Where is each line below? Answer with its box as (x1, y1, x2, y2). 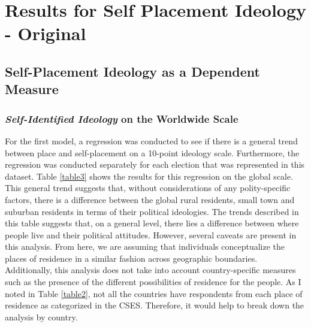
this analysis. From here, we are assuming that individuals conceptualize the (5, 240, 285, 253)
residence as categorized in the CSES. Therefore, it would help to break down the (5, 299, 304, 311)
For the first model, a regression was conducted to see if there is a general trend (5, 134, 298, 147)
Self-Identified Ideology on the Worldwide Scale (5, 111, 238, 126)
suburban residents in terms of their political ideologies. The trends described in (5, 205, 299, 217)
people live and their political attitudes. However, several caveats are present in (5, 228, 297, 241)
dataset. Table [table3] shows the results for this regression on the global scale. (5, 169, 294, 182)
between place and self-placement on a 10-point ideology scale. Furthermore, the (5, 146, 300, 159)
